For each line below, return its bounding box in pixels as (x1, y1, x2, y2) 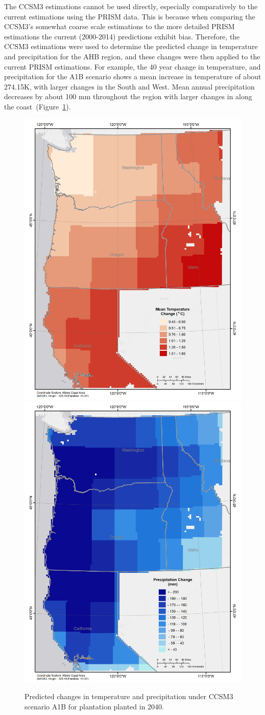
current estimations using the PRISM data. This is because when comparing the (4, 11, 255, 21)
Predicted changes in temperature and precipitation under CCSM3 (25, 691, 233, 702)
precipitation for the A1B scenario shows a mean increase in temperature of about (4, 71, 261, 82)
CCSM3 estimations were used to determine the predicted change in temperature (4, 41, 258, 52)
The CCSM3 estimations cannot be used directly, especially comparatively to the (4, 1, 258, 11)
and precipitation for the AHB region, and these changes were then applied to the (4, 51, 260, 61)
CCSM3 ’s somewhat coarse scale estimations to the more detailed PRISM (4, 21, 235, 32)
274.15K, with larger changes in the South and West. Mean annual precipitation (4, 81, 255, 92)
